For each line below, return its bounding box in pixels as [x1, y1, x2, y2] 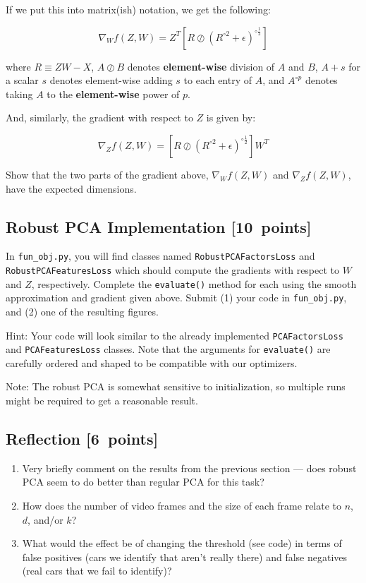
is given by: [206, 110, 256, 125]
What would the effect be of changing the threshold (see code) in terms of [22, 536, 342, 551]
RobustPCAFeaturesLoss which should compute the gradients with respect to [6, 263, 340, 277]
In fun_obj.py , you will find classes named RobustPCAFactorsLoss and [6, 248, 315, 263]
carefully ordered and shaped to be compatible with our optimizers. [6, 355, 298, 370]
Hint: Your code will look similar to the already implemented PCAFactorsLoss [6, 327, 343, 342]
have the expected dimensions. [6, 181, 137, 196]
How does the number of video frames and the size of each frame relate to [22, 498, 342, 513]
